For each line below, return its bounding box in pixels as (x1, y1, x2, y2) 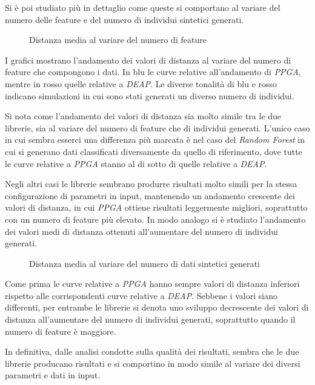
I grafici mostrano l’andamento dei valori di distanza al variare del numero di (5, 53, 291, 66)
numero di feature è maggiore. (5, 324, 116, 337)
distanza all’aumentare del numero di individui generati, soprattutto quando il (5, 313, 296, 326)
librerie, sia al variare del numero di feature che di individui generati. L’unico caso (5, 121, 310, 134)
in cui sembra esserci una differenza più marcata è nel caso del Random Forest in (5, 133, 305, 146)
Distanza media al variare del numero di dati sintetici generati (29, 257, 260, 269)
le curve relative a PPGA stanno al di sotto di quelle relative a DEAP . (5, 157, 267, 169)
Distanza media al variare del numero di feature (29, 33, 207, 46)
